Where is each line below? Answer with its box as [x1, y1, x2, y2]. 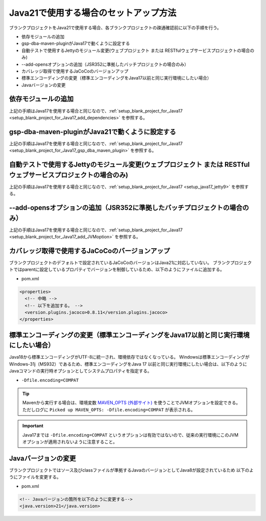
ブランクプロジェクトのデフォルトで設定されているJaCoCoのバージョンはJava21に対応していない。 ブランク [9, 260, 231, 265]
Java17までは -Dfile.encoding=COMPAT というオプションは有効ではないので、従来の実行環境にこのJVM [22, 432, 239, 438]
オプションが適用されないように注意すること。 [22, 439, 118, 445]
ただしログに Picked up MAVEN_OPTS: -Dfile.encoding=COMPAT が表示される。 [22, 407, 196, 412]
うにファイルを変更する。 [9, 474, 61, 480]
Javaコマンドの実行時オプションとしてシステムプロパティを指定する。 [9, 368, 152, 374]
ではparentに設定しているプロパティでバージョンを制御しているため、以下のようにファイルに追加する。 [13, 266, 225, 272]
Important [22, 423, 44, 429]
